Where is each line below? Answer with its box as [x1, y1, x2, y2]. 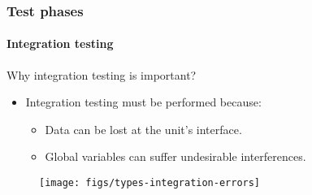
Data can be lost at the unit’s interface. [45, 120, 242, 137]
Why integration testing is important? [6, 66, 197, 83]
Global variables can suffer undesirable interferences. [45, 148, 306, 165]
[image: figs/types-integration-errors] [39, 177, 261, 189]
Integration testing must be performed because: [25, 93, 262, 110]
